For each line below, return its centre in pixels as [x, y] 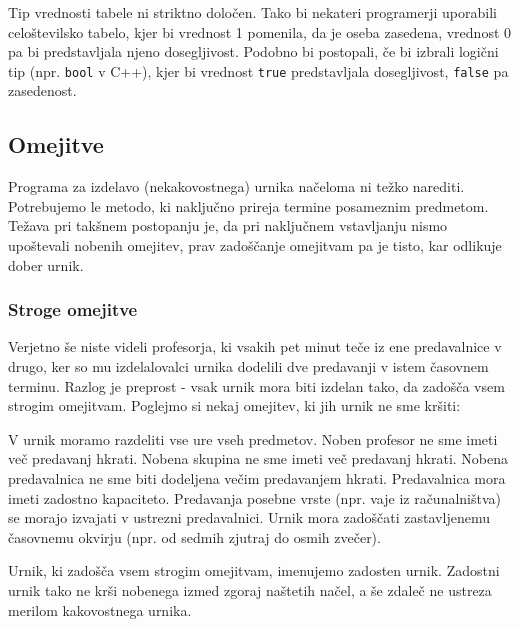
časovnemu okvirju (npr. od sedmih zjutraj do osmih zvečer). [194, 536]
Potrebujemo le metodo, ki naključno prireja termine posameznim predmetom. [248, 205]
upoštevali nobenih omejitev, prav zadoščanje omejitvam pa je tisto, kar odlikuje [255, 245]
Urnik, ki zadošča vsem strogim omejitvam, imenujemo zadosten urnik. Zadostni [254, 570]
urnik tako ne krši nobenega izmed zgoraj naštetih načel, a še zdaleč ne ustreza [250, 589]
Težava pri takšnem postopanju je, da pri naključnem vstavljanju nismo [228, 225]
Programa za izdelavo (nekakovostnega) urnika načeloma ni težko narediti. [236, 186]
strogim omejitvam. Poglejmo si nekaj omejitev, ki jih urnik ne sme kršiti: [234, 405]
